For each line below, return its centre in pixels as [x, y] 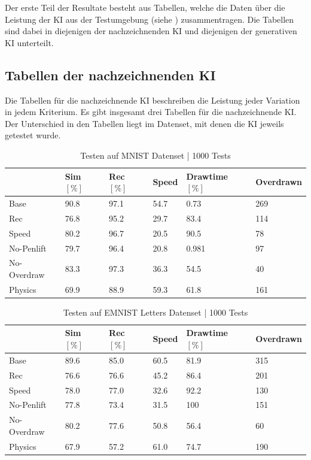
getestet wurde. [33, 135]
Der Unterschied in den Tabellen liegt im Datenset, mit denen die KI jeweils [144, 123]
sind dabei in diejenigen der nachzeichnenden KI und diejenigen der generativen [151, 31]
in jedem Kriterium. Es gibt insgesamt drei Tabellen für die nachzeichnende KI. [151, 112]
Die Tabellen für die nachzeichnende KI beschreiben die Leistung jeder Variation [153, 100]
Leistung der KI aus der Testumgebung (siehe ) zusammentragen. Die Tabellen [150, 19]
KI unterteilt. [29, 42]
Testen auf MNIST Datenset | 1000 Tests [155, 155]
